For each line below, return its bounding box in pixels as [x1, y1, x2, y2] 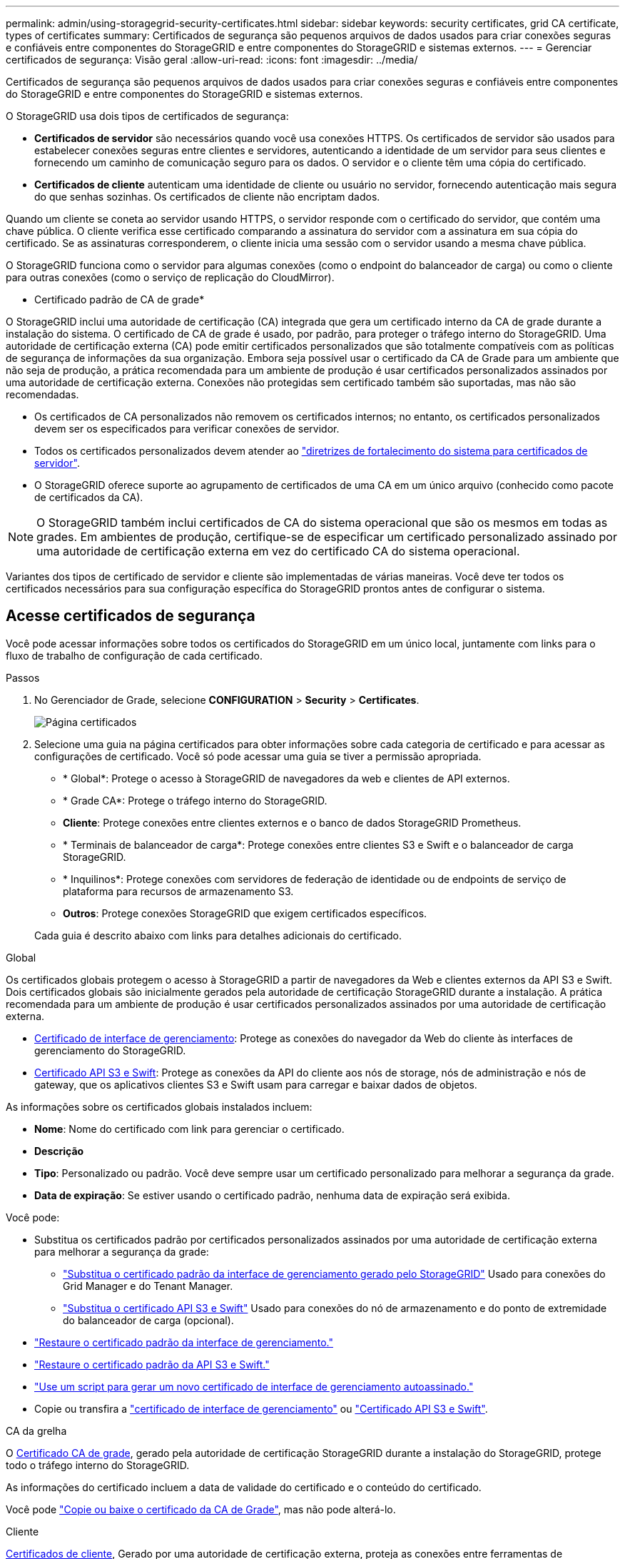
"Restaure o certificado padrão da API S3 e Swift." [34, 1358, 270, 1371]
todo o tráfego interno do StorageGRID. [6, 1458, 190, 1471]
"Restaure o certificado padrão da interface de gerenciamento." [34, 1336, 333, 1348]
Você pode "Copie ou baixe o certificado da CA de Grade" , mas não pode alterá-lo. [6, 1503, 396, 1515]
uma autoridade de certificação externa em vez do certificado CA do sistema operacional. [36, 544, 520, 558]
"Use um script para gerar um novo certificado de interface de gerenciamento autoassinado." [34, 1380, 474, 1393]
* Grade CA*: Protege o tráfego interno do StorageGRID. [63, 794, 327, 807]
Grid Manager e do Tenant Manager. [63, 1279, 233, 1292]
